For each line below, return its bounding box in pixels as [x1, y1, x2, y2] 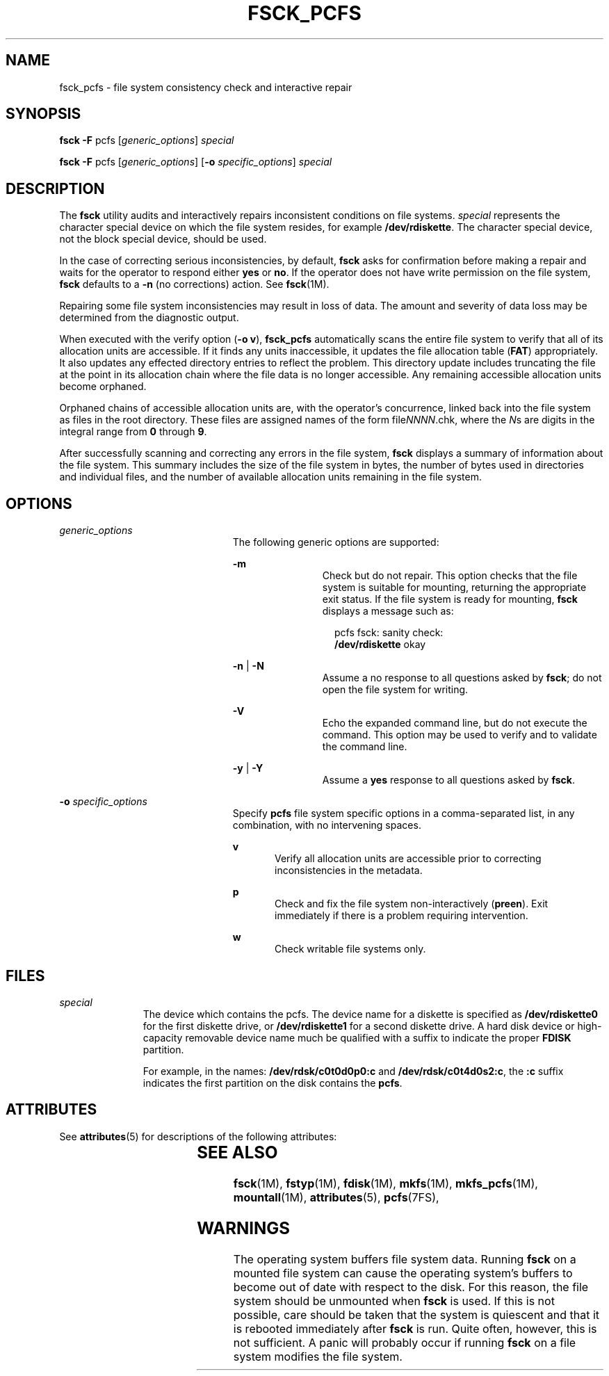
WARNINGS [197, 1217, 291, 1238]
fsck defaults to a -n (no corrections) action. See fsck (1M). [59, 278, 330, 291]
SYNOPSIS [6, 105, 81, 123]
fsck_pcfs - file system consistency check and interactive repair [59, 81, 352, 93]
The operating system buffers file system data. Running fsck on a [233, 1252, 576, 1266]
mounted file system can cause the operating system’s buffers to [233, 1265, 573, 1280]
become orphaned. [59, 380, 147, 393]
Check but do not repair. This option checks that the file [322, 569, 578, 582]
